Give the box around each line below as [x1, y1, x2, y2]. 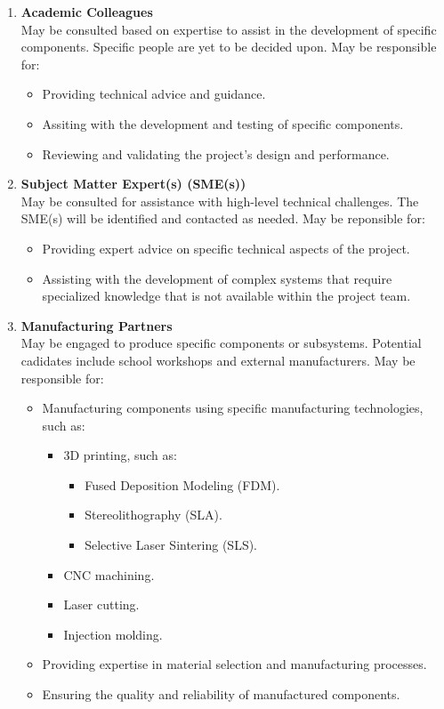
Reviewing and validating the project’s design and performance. [42, 144, 390, 163]
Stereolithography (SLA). [85, 505, 222, 524]
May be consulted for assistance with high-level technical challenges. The [20, 191, 419, 210]
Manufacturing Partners [20, 316, 173, 334]
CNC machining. [63, 565, 155, 584]
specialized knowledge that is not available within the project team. [42, 286, 411, 305]
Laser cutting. [63, 595, 140, 614]
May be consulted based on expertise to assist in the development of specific [20, 20, 437, 38]
